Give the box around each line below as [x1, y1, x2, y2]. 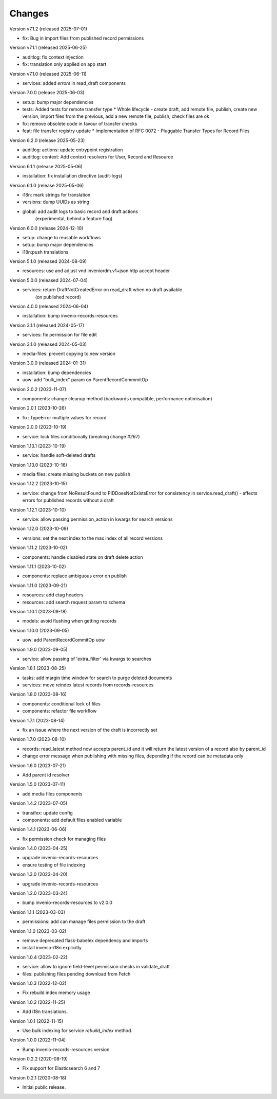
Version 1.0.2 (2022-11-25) [9, 999, 66, 1005]
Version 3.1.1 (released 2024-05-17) [9, 322, 85, 328]
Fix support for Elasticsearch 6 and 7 [22, 1065, 100, 1071]
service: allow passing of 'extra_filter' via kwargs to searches [22, 655, 151, 662]
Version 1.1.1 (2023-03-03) [9, 909, 66, 915]
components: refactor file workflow [22, 708, 97, 714]
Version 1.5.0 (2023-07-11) [9, 781, 66, 787]
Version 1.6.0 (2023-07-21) [9, 762, 66, 769]
